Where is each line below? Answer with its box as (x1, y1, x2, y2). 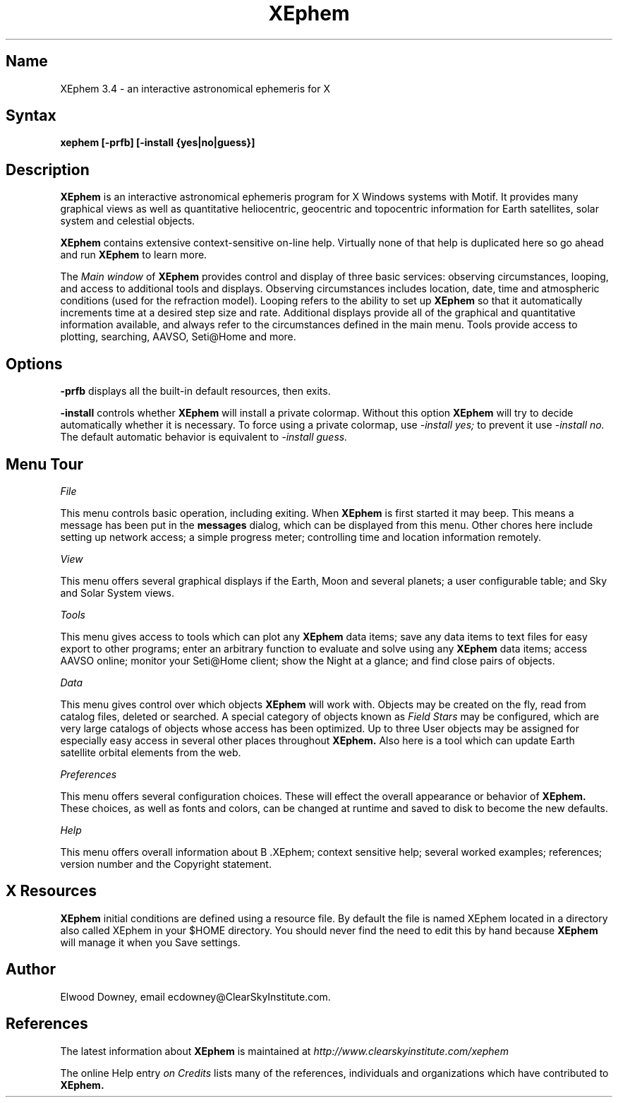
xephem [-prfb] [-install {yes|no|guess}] (60, 136, 255, 149)
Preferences (60, 768, 117, 780)
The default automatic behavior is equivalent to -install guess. (60, 431, 348, 443)
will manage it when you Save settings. (60, 936, 241, 948)
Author (6, 960, 56, 979)
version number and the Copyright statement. (60, 857, 272, 870)
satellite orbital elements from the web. (60, 746, 241, 758)
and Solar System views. (60, 586, 174, 599)
